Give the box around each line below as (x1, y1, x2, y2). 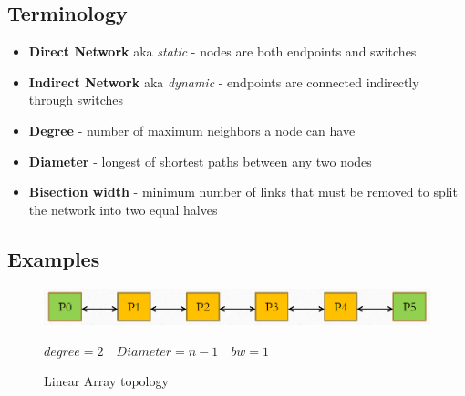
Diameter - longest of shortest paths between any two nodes (28, 151, 372, 170)
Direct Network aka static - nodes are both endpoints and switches (28, 42, 417, 61)
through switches (28, 90, 124, 109)
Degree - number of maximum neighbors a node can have (28, 120, 356, 139)
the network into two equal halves (28, 199, 218, 218)
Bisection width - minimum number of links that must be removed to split (28, 182, 458, 201)
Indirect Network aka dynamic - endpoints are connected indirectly (28, 72, 419, 91)
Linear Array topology (44, 371, 169, 391)
